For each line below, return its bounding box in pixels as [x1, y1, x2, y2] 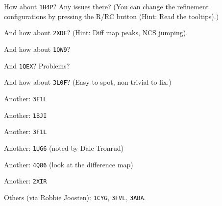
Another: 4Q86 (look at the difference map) [4, 159, 133, 169]
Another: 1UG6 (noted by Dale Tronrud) [4, 142, 124, 153]
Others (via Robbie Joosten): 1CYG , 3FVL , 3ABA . [4, 192, 146, 202]
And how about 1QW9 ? [4, 44, 71, 54]
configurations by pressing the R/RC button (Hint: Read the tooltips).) [4, 11, 219, 21]
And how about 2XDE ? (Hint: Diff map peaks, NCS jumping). [4, 27, 188, 38]
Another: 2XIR [4, 176, 47, 186]
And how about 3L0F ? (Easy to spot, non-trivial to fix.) [4, 77, 172, 87]
